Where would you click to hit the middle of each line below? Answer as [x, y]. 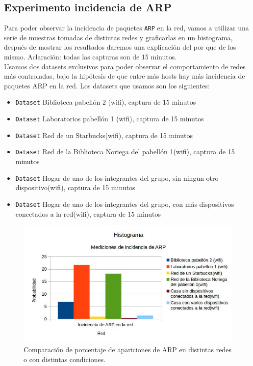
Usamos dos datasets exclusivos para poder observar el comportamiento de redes [125, 66]
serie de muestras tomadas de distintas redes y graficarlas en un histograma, [118, 37]
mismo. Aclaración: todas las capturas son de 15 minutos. [90, 57]
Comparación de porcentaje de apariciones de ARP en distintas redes [127, 349]
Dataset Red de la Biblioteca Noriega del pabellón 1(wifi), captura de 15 [125, 152]
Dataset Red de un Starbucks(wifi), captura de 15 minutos [104, 135]
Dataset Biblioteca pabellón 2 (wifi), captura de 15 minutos [106, 102]
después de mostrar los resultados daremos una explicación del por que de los [120, 47]
